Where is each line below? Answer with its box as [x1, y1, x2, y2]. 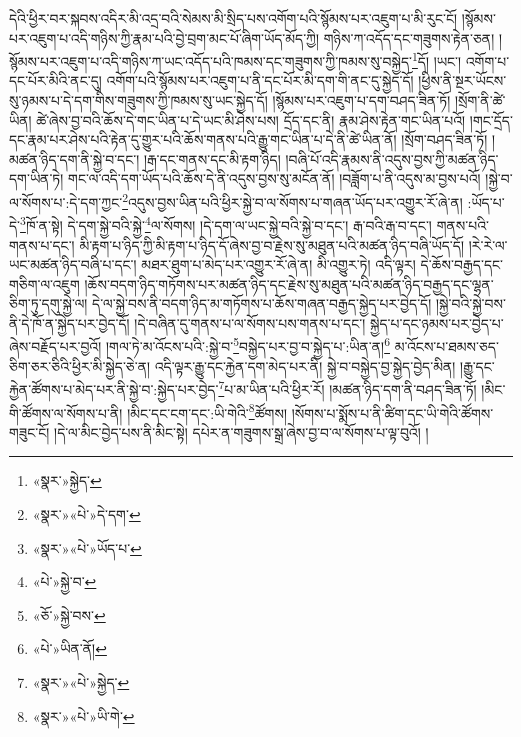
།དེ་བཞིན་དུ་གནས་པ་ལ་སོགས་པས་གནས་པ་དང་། [134, 312, 366, 333]
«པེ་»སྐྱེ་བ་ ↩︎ [32, 571, 97, 592]
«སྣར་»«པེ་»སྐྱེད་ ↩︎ [32, 671, 130, 692]
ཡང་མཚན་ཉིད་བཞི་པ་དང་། [9, 254, 137, 275]
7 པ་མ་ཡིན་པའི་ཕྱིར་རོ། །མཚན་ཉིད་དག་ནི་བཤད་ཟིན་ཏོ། [218, 376, 477, 399]
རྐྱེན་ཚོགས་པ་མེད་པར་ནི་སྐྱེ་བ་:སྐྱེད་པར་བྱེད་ [9, 378, 219, 399]
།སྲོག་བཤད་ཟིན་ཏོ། [401, 129, 488, 150]
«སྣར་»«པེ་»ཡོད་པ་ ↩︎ [32, 537, 142, 558]
